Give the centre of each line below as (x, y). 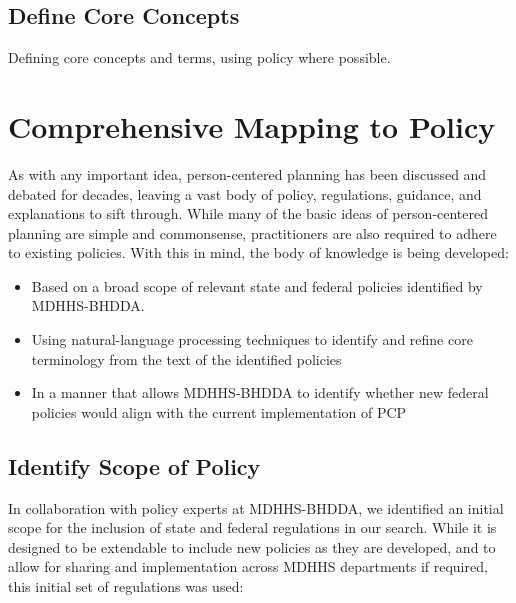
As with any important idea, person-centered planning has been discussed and (247, 173)
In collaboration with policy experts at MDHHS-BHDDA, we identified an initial (256, 507)
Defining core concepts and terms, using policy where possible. (199, 57)
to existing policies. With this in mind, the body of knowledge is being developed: (258, 252)
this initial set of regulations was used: (126, 586)
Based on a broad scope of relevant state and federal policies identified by (257, 285)
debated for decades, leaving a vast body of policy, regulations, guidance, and (245, 193)
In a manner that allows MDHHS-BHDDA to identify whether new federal (260, 392)
